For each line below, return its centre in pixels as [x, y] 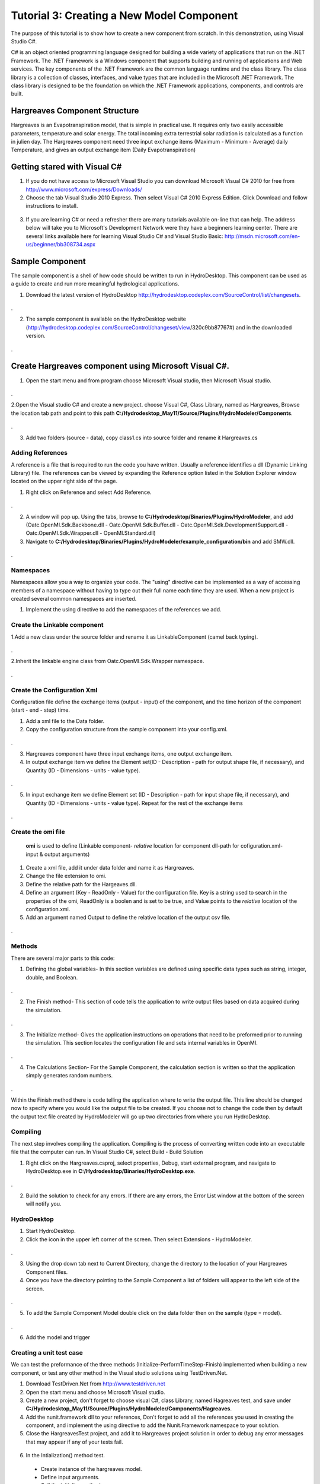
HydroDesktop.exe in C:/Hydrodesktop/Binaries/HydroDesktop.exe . [111, 1171]
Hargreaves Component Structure [75, 111]
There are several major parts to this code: [63, 958]
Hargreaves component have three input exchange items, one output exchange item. [129, 753]
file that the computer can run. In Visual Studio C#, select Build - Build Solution [107, 1152]
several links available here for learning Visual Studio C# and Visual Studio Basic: [124, 236]
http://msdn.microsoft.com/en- [262, 236]
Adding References [39, 453]
